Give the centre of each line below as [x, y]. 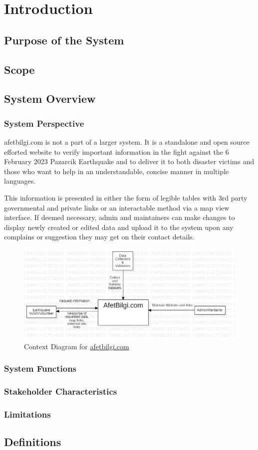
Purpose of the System [64, 40]
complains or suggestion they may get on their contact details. [99, 237]
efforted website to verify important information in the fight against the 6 [117, 151]
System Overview [50, 99]
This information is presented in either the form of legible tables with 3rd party [126, 197]
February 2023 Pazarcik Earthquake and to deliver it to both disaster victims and [129, 161]
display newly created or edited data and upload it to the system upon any [119, 227]
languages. [20, 181]
